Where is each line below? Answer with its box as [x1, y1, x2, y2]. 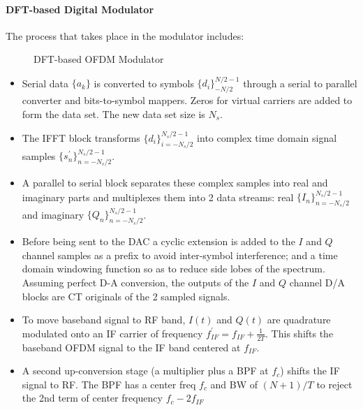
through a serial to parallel [243, 75, 357, 90]
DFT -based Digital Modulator [6, 1, 154, 16]
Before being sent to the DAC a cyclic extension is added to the [22, 234, 295, 249]
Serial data [22, 75, 68, 90]
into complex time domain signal [197, 130, 337, 145]
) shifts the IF [280, 363, 340, 378]
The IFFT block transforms [22, 130, 140, 145]
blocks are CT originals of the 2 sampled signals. [22, 288, 230, 303]
